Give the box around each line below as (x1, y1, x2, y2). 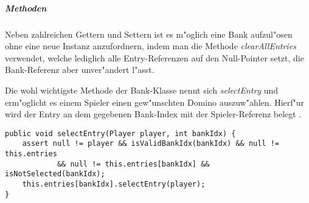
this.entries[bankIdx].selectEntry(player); (22, 180, 206, 188)
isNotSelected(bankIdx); (5, 170, 105, 179)
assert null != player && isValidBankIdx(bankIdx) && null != (22, 139, 280, 148)
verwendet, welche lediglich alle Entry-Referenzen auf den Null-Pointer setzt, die (5, 51, 304, 64)
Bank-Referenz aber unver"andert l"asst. (5, 63, 154, 76)
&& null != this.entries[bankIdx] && (57, 159, 210, 168)
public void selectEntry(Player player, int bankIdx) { (5, 129, 236, 138)
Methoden (5, 1, 47, 14)
